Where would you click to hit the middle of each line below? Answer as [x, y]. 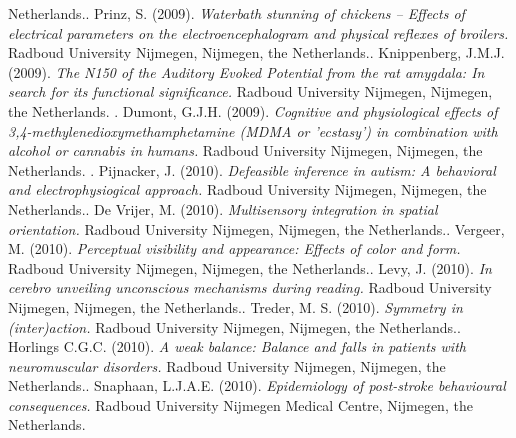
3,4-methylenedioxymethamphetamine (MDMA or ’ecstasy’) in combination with [253, 130]
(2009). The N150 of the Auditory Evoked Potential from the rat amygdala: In [246, 71]
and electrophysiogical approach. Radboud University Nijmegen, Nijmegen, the [247, 189]
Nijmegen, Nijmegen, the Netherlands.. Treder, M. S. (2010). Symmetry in [235, 306]
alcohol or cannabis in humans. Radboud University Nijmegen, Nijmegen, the [245, 150]
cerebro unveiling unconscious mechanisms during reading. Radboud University [250, 287]
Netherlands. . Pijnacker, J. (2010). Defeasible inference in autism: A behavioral [252, 169]
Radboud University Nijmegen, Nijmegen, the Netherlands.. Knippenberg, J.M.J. [256, 52]
